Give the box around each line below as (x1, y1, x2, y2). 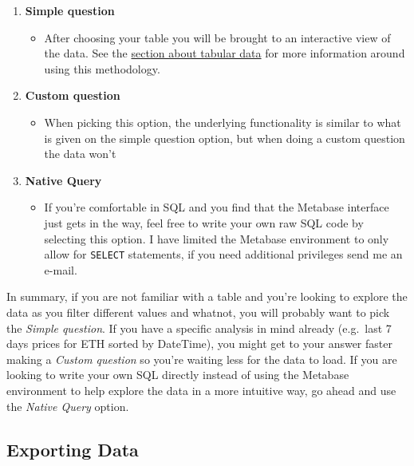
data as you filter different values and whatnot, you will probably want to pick (6, 303, 390, 320)
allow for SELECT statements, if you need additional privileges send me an (44, 246, 403, 263)
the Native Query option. (6, 397, 129, 414)
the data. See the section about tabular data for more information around (44, 45, 405, 61)
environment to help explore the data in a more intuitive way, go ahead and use (6, 381, 396, 398)
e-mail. (44, 261, 77, 278)
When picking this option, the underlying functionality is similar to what (44, 113, 401, 130)
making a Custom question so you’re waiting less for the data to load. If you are (6, 350, 397, 367)
